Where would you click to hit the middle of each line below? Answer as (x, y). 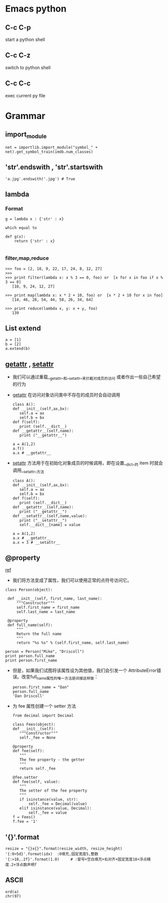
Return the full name (39, 634)
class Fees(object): (34, 724)
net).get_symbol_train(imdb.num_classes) (49, 152)
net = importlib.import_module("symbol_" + (52, 147)
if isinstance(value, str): (49, 800)
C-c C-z (18, 55)
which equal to (21, 228)
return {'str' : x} (35, 241)
